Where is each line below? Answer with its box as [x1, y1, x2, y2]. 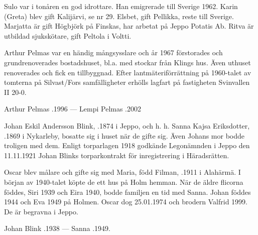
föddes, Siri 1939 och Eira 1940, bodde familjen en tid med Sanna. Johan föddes [4, 186, 251, 197]
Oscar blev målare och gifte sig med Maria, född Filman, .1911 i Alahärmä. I [4, 167, 241, 177]
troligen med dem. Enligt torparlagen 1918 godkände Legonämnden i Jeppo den [4, 140, 250, 151]
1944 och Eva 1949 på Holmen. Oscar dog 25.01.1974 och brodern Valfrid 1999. [4, 196, 247, 207]
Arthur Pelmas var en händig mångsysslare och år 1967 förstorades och [4, 47, 223, 58]
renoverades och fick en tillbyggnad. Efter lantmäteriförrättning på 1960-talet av [4, 67, 251, 77]
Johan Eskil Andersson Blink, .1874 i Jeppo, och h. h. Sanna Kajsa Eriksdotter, [4, 120, 250, 131]
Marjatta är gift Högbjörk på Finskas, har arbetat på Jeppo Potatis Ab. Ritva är [4, 21, 254, 31]
